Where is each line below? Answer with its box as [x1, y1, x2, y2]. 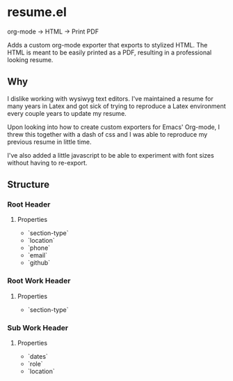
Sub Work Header [7, 322, 68, 332]
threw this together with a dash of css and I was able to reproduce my [7, 130, 208, 138]
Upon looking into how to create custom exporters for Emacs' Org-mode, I [7, 123, 220, 131]
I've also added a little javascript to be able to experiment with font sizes [7, 151, 214, 159]
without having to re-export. [7, 158, 88, 167]
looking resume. [7, 55, 54, 63]
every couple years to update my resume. [7, 109, 127, 117]
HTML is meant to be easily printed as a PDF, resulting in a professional [7, 48, 212, 57]
